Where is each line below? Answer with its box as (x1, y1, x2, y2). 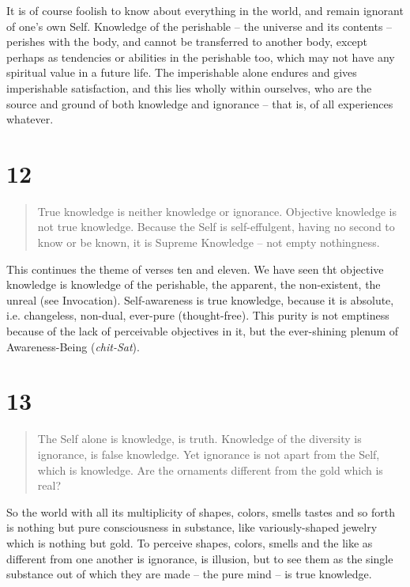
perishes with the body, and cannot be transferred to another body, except (6, 33, 368, 50)
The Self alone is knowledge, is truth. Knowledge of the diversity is (37, 430, 362, 447)
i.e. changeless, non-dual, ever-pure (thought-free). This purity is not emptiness (6, 307, 389, 324)
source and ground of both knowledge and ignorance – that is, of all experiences (6, 95, 393, 112)
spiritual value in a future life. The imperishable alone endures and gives (6, 64, 357, 81)
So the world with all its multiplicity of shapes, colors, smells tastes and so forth (6, 503, 395, 520)
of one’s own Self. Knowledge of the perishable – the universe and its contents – (6, 17, 393, 34)
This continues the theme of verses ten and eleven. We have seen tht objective (6, 260, 384, 277)
